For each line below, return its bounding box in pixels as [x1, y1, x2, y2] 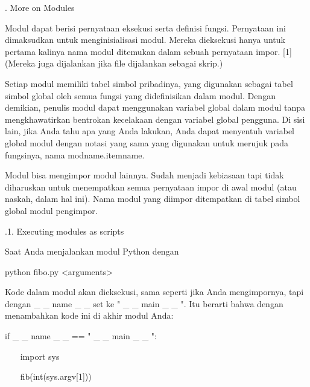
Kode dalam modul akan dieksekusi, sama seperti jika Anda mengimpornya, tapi [5, 285, 304, 298]
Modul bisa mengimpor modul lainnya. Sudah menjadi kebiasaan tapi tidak [5, 169, 284, 181]
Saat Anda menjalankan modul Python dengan [5, 245, 179, 258]
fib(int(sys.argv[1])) [20, 370, 92, 383]
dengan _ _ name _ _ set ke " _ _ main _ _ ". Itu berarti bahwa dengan [5, 297, 283, 310]
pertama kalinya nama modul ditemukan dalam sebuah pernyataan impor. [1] [5, 45, 292, 57]
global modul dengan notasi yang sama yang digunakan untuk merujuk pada [5, 136, 289, 149]
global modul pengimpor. [5, 204, 98, 216]
